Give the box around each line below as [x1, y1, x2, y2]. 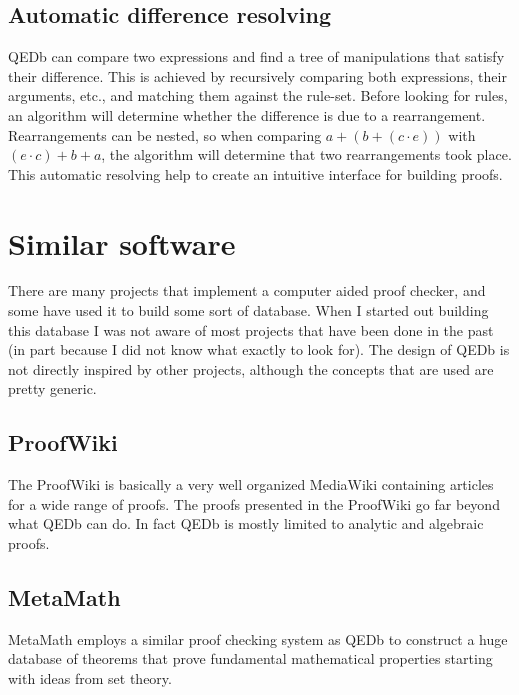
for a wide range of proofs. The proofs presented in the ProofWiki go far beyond [8, 493, 500, 514]
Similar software [8, 222, 236, 263]
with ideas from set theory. [8, 668, 172, 689]
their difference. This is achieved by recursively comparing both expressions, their [8, 65, 507, 86]
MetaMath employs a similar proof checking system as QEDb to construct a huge [8, 628, 508, 649]
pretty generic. [8, 378, 97, 399]
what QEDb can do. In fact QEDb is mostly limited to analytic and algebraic [8, 513, 484, 534]
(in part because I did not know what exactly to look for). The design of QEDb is [8, 339, 510, 360]
